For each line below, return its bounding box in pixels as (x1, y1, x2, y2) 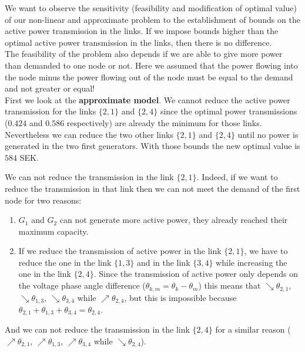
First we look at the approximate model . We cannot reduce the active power (5, 93, 290, 106)
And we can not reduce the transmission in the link (5, 323, 190, 336)
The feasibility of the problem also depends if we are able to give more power (5, 48, 283, 60)
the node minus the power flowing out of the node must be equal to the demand (5, 70, 293, 83)
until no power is (237, 128, 299, 140)
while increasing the (216, 256, 287, 268)
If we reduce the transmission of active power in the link (18, 245, 222, 257)
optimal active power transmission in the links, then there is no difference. (5, 36, 272, 48)
